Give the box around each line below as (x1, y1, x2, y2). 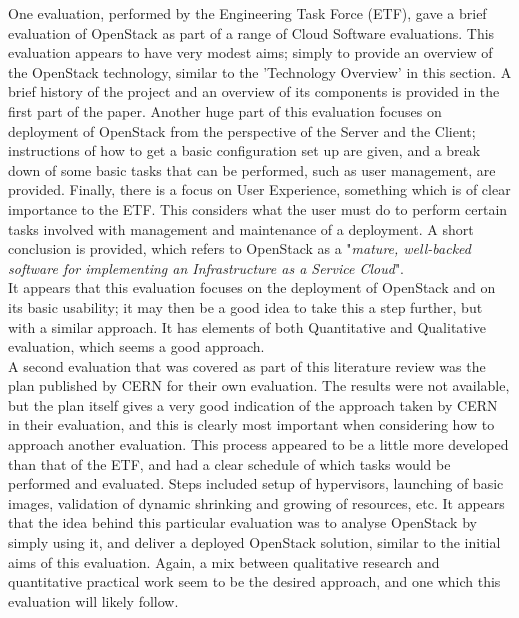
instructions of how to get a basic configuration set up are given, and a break (8, 140, 481, 161)
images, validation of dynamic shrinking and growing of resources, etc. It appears (8, 492, 505, 513)
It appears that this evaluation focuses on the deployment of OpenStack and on (8, 277, 496, 298)
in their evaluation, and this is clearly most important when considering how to (8, 414, 495, 435)
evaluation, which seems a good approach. (8, 336, 265, 357)
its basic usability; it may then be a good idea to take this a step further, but (8, 296, 483, 317)
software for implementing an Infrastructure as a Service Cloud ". (8, 257, 405, 278)
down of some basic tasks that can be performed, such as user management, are (8, 159, 496, 180)
